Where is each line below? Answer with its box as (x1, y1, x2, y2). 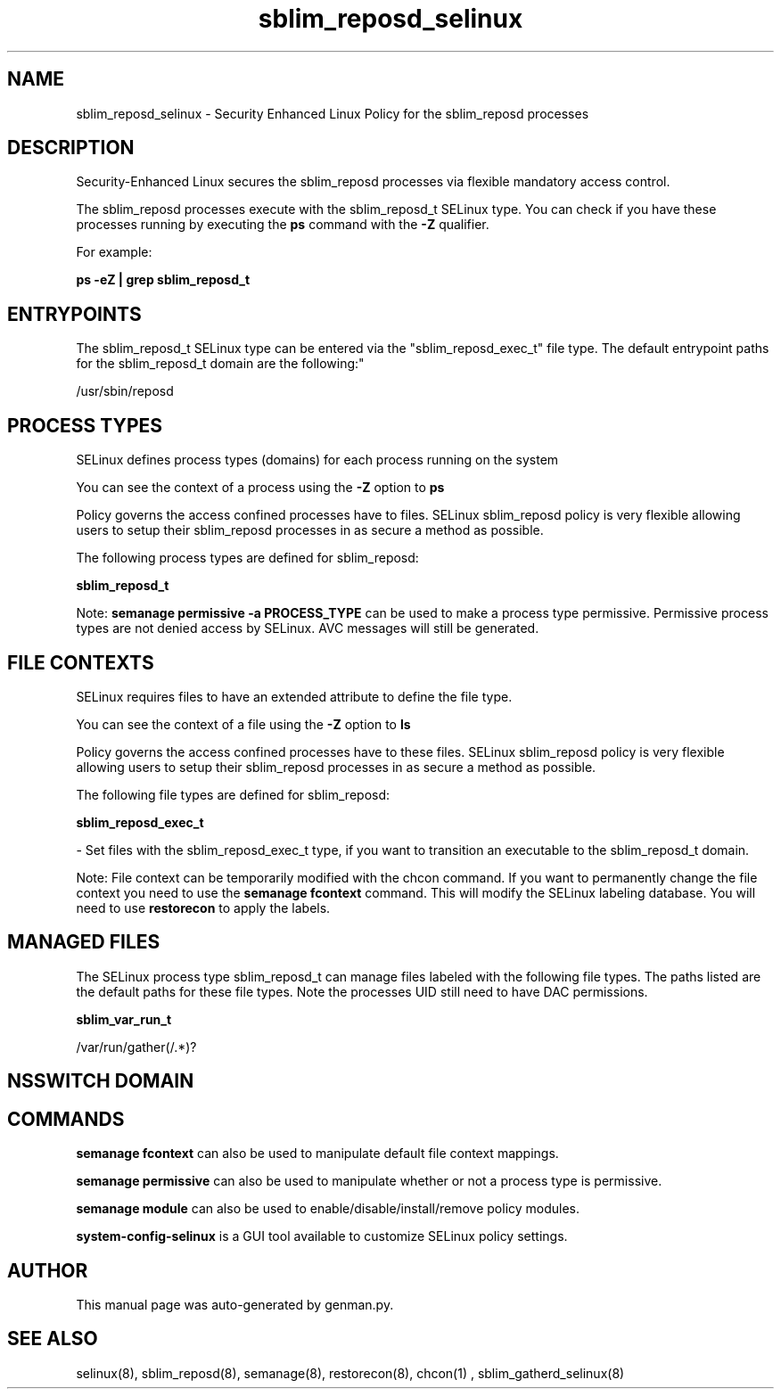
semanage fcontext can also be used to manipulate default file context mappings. (76, 1146, 559, 1162)
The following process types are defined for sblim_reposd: (76, 550, 419, 566)
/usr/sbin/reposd (76, 383, 174, 399)
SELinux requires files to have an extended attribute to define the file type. (76, 688, 513, 704)
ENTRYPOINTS (7, 302, 142, 325)
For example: (76, 244, 152, 260)
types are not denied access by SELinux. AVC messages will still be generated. (76, 620, 539, 636)
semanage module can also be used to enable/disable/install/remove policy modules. (76, 1201, 580, 1217)
